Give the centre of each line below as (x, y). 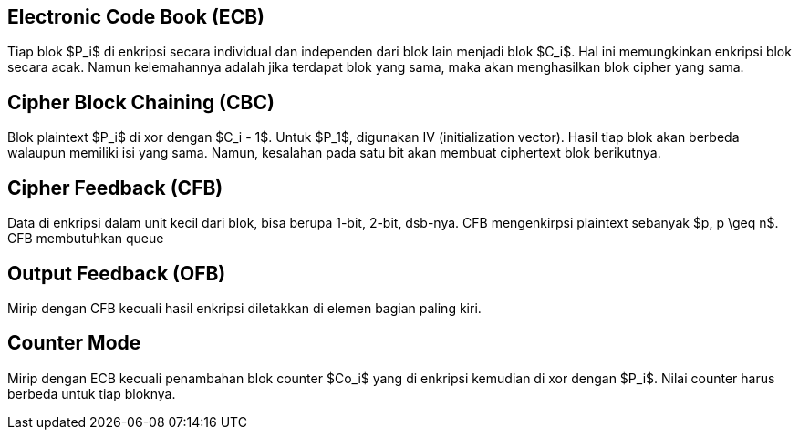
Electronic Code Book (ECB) (136, 17)
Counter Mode (74, 343)
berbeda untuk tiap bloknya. (92, 393)
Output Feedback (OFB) (117, 273)
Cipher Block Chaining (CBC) (141, 102)
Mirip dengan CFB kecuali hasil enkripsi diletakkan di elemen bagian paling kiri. (244, 308)
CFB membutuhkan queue (86, 239)
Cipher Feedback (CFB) (115, 188)
